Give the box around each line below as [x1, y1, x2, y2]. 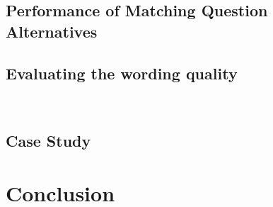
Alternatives [6, 20, 98, 42]
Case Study [6, 130, 91, 152]
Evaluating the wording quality [6, 62, 238, 84]
